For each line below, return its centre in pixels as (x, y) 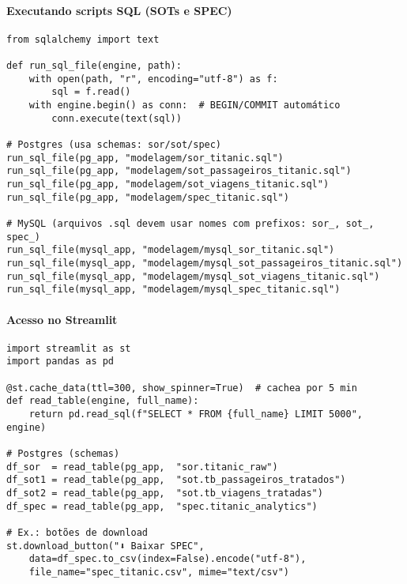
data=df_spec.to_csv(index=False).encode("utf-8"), (168, 559)
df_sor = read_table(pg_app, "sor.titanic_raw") (142, 467)
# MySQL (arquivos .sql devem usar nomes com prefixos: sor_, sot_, (190, 223)
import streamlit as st (69, 348)
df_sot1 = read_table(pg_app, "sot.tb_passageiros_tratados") (176, 480)
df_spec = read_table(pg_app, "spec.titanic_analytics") (162, 506)
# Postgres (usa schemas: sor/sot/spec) (114, 145)
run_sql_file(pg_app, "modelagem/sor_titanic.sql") (145, 158)
